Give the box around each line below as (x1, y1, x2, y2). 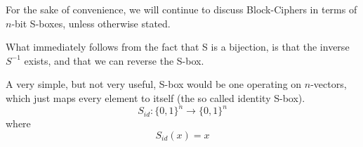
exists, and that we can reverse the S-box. (24, 53, 204, 68)
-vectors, (310, 77, 347, 91)
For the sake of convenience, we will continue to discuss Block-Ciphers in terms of (6, 2, 357, 16)
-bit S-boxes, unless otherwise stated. (11, 15, 171, 30)
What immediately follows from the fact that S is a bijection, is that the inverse (6, 39, 350, 54)
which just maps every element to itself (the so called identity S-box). (6, 90, 305, 105)
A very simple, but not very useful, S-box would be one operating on (6, 77, 302, 91)
